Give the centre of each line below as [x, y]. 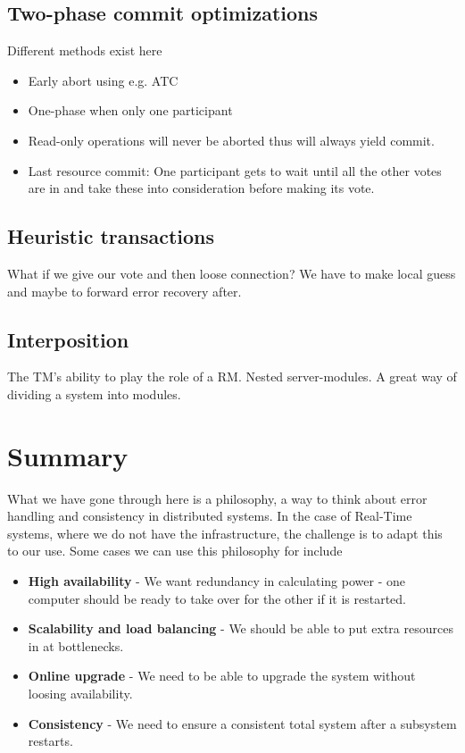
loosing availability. [80, 694]
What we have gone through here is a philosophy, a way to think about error [217, 498]
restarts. [50, 741]
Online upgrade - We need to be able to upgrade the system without [222, 676]
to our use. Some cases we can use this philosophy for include [175, 551]
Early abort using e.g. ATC [103, 80]
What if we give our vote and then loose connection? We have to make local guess [232, 273]
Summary [68, 455]
